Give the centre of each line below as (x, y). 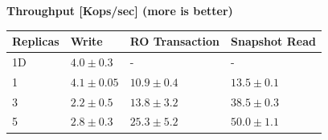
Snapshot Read (273, 41)
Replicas (36, 41)
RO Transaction (175, 41)
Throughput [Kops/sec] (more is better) (120, 10)
